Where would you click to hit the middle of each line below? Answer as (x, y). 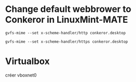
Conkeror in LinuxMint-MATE (67, 20)
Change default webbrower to (68, 9)
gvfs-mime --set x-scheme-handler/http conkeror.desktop (66, 33)
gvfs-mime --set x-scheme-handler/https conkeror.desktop (67, 41)
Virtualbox (27, 61)
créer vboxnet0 (21, 75)
